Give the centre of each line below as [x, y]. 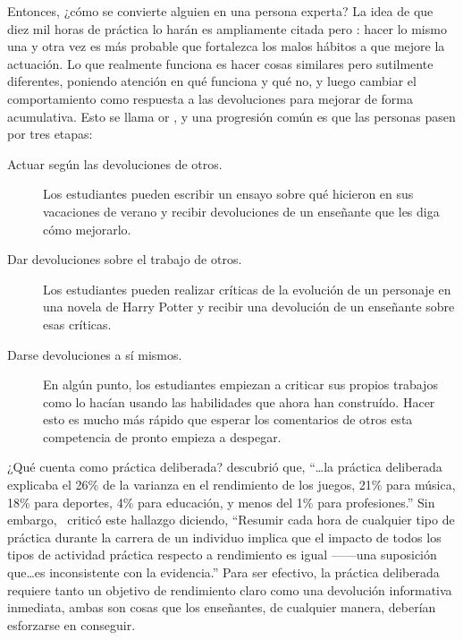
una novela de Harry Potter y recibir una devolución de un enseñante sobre [249, 307]
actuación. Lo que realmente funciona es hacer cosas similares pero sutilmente [220, 63]
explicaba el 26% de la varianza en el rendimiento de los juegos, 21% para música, [231, 485]
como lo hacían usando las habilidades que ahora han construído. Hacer [239, 401]
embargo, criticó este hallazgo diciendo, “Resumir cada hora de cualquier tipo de [231, 520]
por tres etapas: [50, 134]
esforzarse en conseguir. [72, 624]
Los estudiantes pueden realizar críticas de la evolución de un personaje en [247, 289]
